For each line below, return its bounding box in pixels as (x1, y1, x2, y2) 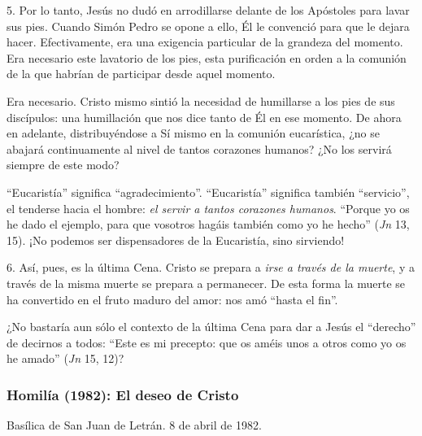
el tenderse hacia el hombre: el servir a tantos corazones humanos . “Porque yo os (7, 199, 410, 216)
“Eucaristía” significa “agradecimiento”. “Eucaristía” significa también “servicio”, (7, 183, 410, 200)
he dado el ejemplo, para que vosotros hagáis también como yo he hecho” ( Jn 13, (7, 216, 410, 233)
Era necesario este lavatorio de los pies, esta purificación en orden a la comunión (7, 49, 407, 66)
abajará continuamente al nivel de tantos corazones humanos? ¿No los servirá (7, 140, 392, 157)
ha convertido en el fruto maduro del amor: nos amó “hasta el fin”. (7, 290, 338, 307)
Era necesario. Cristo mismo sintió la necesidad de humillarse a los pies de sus (7, 92, 395, 109)
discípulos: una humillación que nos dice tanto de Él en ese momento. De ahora (7, 108, 402, 125)
